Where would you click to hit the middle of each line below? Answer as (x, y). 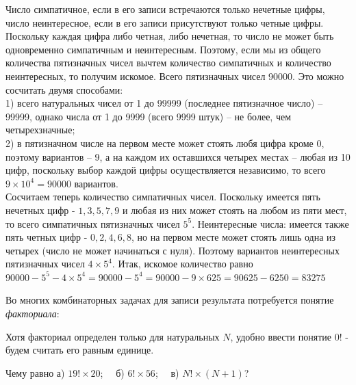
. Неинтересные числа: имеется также (270, 223)
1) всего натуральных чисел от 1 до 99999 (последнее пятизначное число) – (164, 103)
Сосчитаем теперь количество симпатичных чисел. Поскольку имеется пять (163, 197)
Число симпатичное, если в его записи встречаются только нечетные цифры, (165, 9)
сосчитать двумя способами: (64, 89)
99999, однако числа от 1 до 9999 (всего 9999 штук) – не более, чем (149, 116)
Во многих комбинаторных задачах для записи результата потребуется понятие (170, 300)
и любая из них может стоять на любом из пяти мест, (234, 210)
